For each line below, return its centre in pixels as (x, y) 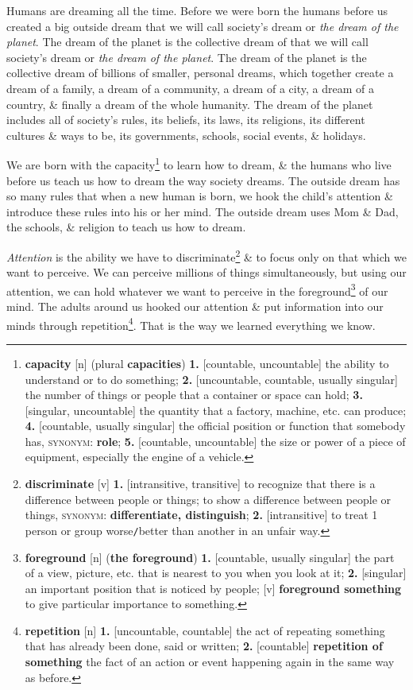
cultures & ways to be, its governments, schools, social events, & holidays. (186, 135)
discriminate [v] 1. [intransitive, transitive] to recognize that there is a (200, 484)
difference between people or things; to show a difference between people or (208, 499)
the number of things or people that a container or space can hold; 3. (194, 395)
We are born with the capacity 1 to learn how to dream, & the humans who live (199, 163)
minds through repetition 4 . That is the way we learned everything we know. (191, 324)
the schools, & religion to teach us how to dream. (126, 227)
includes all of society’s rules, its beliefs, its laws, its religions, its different (186, 120)
